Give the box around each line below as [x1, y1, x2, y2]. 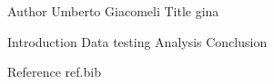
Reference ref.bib [7, 62, 101, 81]
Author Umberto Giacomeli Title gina [7, 2, 219, 20]
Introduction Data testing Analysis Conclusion [7, 32, 268, 51]
